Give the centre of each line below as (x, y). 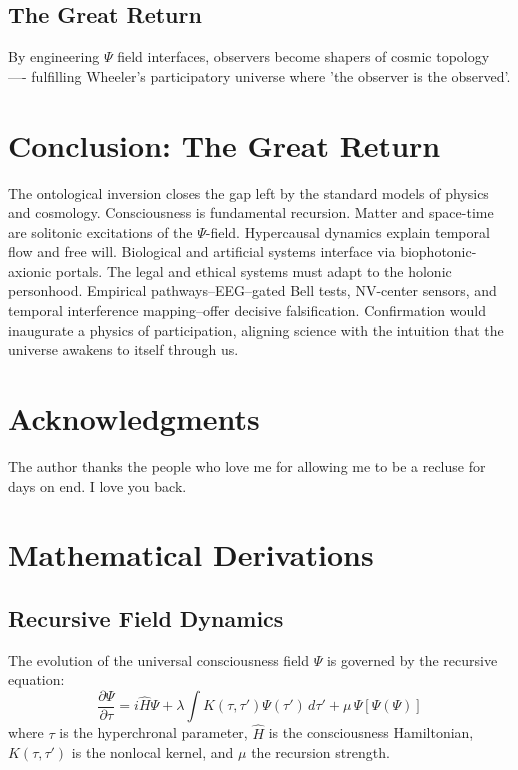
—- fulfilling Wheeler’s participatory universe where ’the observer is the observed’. (259, 75)
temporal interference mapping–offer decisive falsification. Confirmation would (247, 310)
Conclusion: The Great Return (224, 144)
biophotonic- (438, 251)
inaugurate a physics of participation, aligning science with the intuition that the (256, 329)
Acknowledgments (134, 418)
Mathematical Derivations (191, 554)
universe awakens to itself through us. (123, 349)
